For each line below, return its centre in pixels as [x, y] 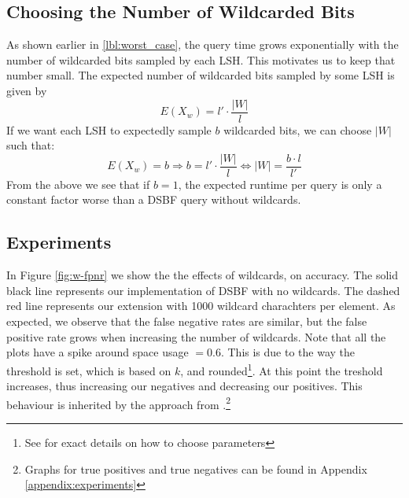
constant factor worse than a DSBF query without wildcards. [154, 199]
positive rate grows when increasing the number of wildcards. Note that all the [196, 336]
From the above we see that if [78, 184]
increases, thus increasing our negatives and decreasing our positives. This [184, 386]
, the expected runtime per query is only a [280, 184]
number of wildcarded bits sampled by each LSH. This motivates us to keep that [201, 59]
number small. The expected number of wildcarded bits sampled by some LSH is [201, 75]
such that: [31, 145]
